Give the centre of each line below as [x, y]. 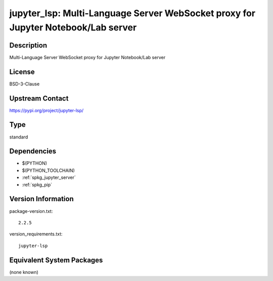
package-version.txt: [31, 211]
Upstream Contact [39, 98]
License [22, 72]
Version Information [41, 199]
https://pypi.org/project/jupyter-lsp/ [47, 110]
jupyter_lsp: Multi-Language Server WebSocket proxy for [132, 13]
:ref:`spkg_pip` [37, 184]
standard [19, 137]
